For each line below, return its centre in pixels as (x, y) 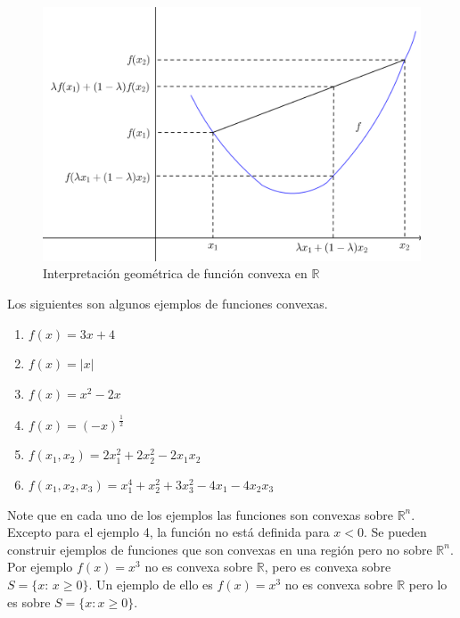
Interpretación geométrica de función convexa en (175, 273)
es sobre (29, 602)
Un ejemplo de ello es (155, 584)
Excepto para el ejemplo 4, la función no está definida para (168, 532)
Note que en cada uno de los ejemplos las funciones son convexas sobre (200, 514)
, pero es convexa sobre (328, 567)
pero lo (428, 584)
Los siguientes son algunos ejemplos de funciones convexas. (168, 304)
